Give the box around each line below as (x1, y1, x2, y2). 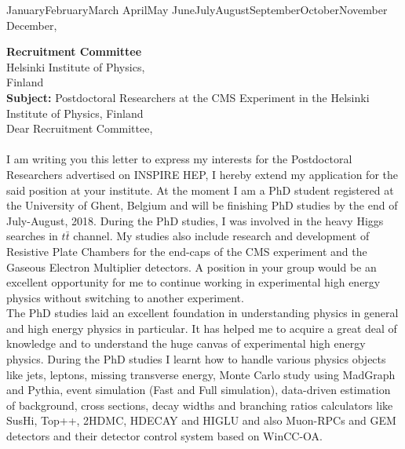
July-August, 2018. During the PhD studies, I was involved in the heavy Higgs (6, 212, 384, 228)
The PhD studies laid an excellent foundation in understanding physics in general (6, 305, 399, 321)
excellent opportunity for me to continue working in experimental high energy (6, 274, 381, 290)
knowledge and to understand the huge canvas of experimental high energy (6, 335, 366, 352)
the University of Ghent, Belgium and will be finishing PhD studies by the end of (6, 197, 398, 214)
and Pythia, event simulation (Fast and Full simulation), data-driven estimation (6, 381, 391, 398)
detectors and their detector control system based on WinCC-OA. (6, 428, 323, 444)
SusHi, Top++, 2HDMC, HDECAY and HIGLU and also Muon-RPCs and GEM (6, 412, 396, 429)
